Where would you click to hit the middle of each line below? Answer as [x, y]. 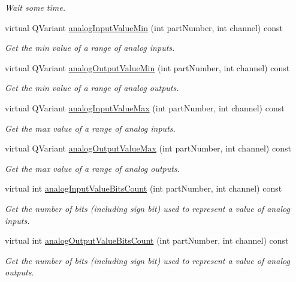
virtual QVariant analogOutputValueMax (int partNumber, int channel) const [148, 148]
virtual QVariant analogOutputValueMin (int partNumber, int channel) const [147, 67]
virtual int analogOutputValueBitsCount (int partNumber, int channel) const [147, 240]
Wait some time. [35, 7]
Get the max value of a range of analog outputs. [92, 168]
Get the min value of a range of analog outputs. [92, 88]
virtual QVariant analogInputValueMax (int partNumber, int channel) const [145, 107]
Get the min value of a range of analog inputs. [90, 48]
